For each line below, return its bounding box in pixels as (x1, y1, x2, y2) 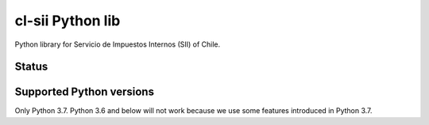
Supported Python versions (14, 85, 155, 99)
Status (14, 60, 48, 74)
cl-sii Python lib (14, 12, 121, 29)
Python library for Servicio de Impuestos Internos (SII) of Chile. (14, 40, 221, 49)
